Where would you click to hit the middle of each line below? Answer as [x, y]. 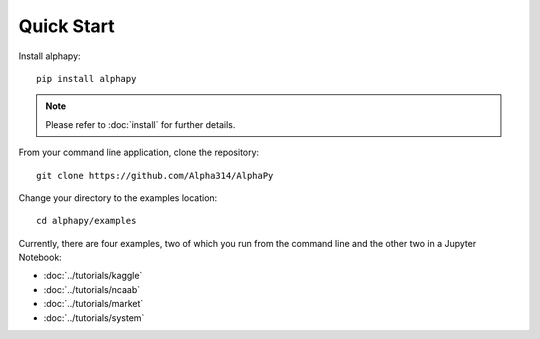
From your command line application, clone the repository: [139, 152]
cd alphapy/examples [86, 221]
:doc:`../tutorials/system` [94, 317]
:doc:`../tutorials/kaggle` [93, 276]
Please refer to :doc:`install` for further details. [140, 124]
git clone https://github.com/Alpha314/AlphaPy [155, 175]
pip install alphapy [86, 78]
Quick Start [66, 26]
